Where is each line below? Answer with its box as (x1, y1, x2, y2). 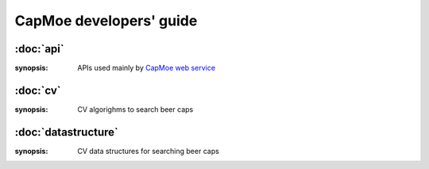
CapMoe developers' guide (14, 12, 198, 29)
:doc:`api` (14, 42, 64, 56)
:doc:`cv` (14, 83, 61, 97)
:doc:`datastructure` (14, 125, 119, 139)
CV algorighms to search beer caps (77, 104, 194, 114)
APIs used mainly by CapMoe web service (77, 63, 216, 73)
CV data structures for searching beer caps (77, 146, 220, 156)
